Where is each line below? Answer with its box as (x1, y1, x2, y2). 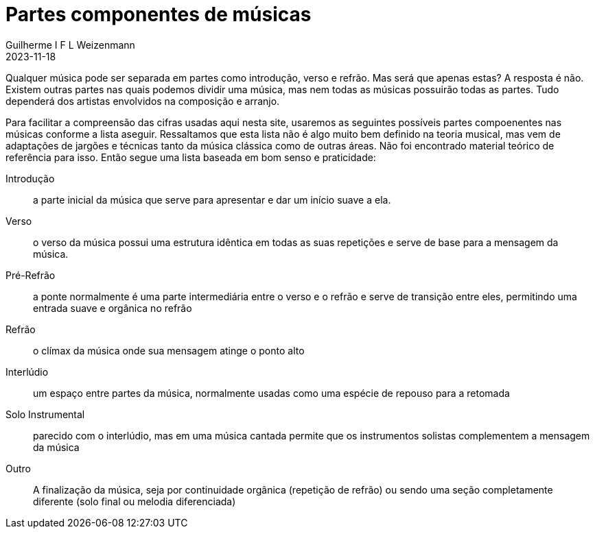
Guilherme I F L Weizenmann (5, 38, 135, 51)
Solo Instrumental (5, 408, 85, 420)
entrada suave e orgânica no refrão (33, 302, 192, 314)
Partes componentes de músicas (5, 3, 312, 26)
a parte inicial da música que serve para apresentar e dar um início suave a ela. (33, 193, 391, 206)
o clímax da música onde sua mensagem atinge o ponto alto (33, 344, 305, 356)
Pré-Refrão (5, 269, 56, 281)
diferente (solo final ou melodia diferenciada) (33, 495, 236, 507)
